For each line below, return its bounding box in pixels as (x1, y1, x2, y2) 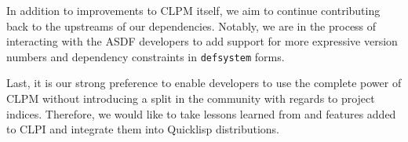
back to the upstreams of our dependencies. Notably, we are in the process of (6, 17, 377, 34)
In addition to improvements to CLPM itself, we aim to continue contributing (6, 2, 381, 18)
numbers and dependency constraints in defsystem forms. (6, 48, 285, 64)
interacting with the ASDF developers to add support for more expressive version (6, 33, 398, 49)
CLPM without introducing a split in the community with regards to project (6, 90, 375, 107)
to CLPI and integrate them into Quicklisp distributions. (6, 121, 280, 137)
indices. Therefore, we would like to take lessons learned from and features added (6, 105, 396, 122)
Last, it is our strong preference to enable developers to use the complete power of (6, 75, 402, 91)
